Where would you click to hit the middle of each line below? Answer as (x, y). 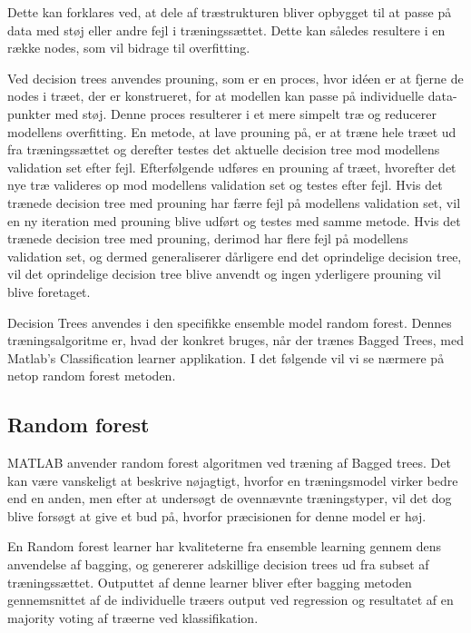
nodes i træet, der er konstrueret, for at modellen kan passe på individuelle (216, 96)
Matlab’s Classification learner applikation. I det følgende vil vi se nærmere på (226, 357)
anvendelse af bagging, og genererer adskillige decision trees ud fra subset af (218, 564)
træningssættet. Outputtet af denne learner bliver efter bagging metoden (210, 582)
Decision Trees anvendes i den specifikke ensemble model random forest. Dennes (230, 322)
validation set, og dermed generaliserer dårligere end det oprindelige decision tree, (235, 256)
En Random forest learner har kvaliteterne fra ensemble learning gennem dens (225, 546)
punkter (29, 113)
